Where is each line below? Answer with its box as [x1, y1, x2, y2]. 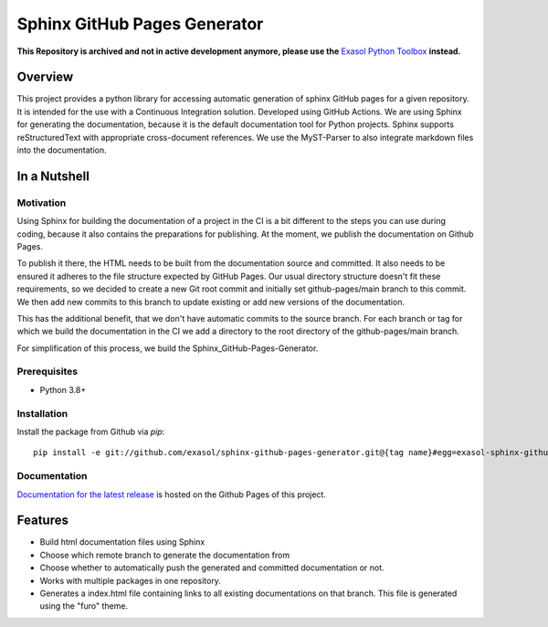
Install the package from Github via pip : [16, 426, 165, 437]
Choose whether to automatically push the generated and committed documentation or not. [39, 562, 385, 573]
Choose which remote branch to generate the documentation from [39, 549, 290, 560]
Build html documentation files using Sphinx [39, 537, 205, 547]
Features [16, 513, 68, 528]
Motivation [16, 197, 67, 209]
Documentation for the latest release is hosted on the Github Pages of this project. [16, 489, 326, 500]
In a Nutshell [16, 168, 90, 184]
